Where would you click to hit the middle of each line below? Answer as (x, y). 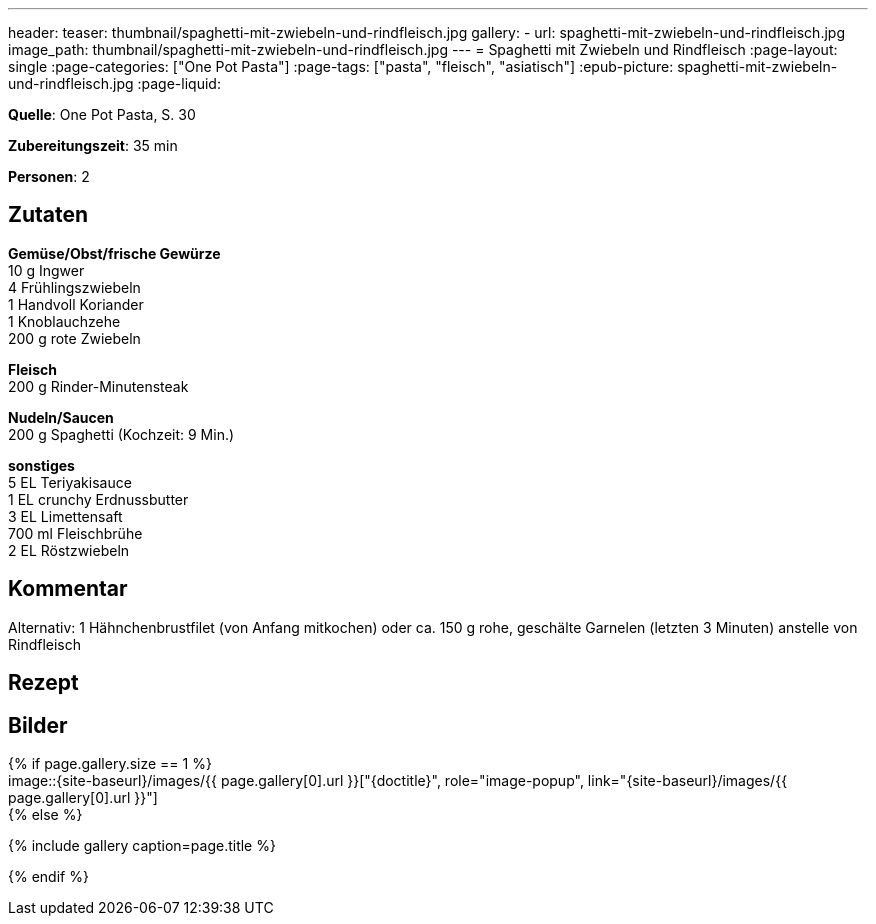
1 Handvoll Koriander (76, 304)
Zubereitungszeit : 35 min (93, 145)
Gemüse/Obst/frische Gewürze (114, 253)
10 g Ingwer (46, 270)
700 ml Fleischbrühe (75, 533)
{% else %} (45, 814)
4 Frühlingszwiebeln (74, 287)
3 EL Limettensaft (65, 516)
